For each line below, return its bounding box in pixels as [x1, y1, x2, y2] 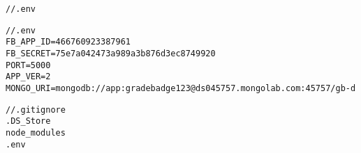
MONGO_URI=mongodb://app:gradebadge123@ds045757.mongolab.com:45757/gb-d [6, 83, 356, 93]
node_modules [6, 127, 66, 138]
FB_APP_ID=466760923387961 [6, 37, 131, 47]
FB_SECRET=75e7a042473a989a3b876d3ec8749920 [6, 48, 216, 58]
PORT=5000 [6, 60, 51, 70]
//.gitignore [6, 104, 66, 115]
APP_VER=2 [6, 72, 51, 82]
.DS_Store [6, 116, 51, 127]
